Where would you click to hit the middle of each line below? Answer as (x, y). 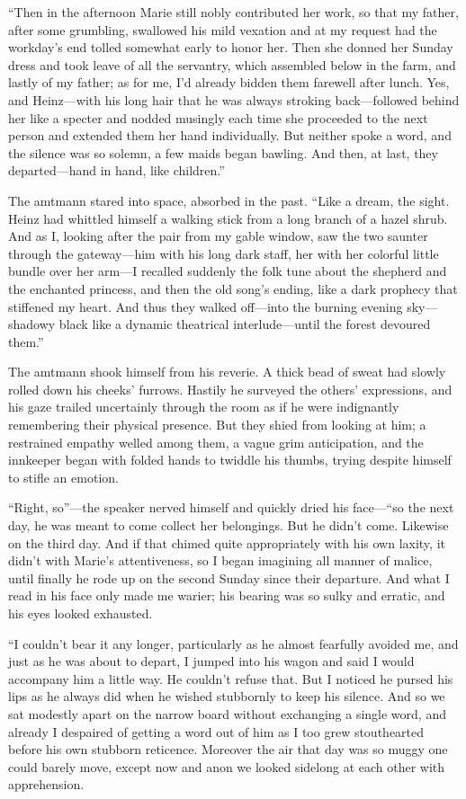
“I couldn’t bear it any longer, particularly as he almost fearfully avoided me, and (233, 643)
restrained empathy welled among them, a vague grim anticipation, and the (216, 442)
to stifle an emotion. (63, 477)
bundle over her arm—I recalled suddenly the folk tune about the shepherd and (228, 271)
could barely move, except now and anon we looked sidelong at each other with (227, 766)
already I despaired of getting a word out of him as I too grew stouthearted (216, 731)
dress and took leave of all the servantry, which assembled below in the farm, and (232, 64)
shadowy (32, 324)
